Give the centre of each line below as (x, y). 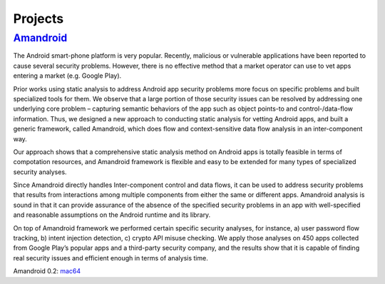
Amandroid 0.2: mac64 (47, 271)
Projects (38, 19)
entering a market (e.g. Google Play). (67, 76)
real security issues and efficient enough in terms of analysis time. (111, 258)
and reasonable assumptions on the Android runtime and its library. (112, 215)
